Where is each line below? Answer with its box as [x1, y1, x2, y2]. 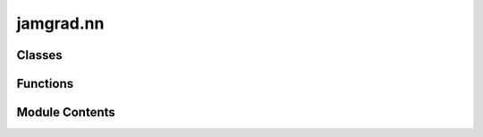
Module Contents [16, 105, 115, 120]
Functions [16, 76, 74, 91]
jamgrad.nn [16, 13, 105, 33]
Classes [16, 47, 63, 63]
